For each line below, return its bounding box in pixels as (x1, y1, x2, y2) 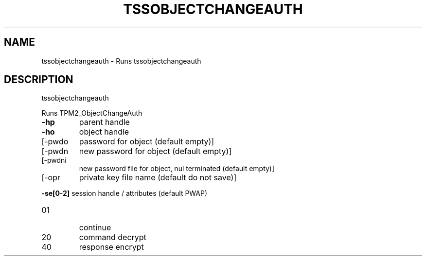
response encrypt (79, 242, 144, 252)
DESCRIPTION (4, 73, 73, 86)
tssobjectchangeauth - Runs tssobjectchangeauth (41, 56, 201, 65)
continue (79, 223, 111, 233)
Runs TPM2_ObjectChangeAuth (41, 109, 142, 118)
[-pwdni (41, 156, 67, 165)
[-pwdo (41, 137, 69, 147)
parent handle (79, 117, 130, 127)
